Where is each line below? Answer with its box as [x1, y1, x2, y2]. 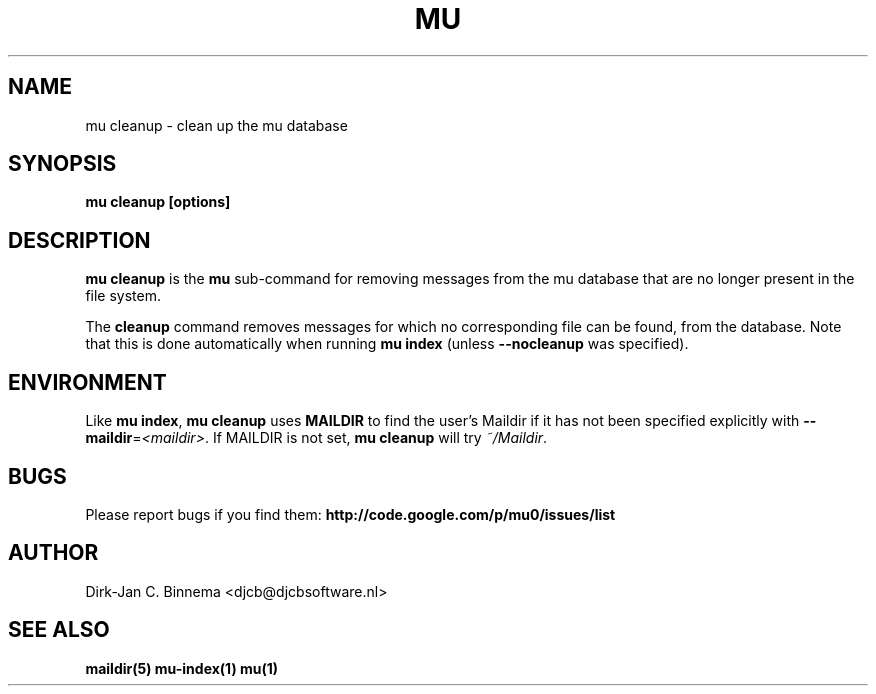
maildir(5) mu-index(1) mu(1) [85, 659, 279, 677]
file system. [85, 287, 162, 305]
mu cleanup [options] [85, 193, 231, 211]
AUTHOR [8, 540, 99, 566]
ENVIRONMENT [8, 369, 167, 395]
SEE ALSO [8, 617, 110, 643]
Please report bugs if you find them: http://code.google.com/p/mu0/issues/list [85, 505, 616, 523]
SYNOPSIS [8, 151, 117, 177]
